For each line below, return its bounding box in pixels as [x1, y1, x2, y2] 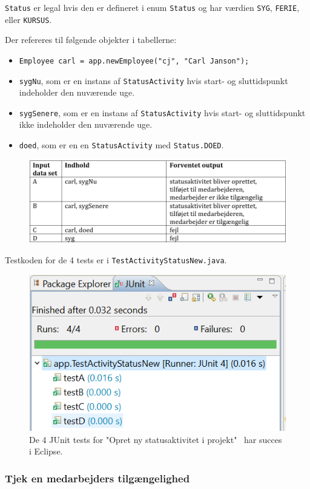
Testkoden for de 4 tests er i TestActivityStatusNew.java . [5, 254, 227, 266]
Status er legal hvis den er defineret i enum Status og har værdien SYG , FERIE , [5, 1, 300, 13]
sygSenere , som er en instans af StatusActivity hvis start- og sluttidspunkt [19, 106, 306, 119]
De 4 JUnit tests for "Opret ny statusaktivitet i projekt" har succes [29, 433, 282, 445]
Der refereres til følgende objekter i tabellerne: [5, 33, 177, 46]
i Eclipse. [29, 445, 63, 458]
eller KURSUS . [5, 13, 52, 25]
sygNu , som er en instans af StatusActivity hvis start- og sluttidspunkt [19, 74, 288, 87]
